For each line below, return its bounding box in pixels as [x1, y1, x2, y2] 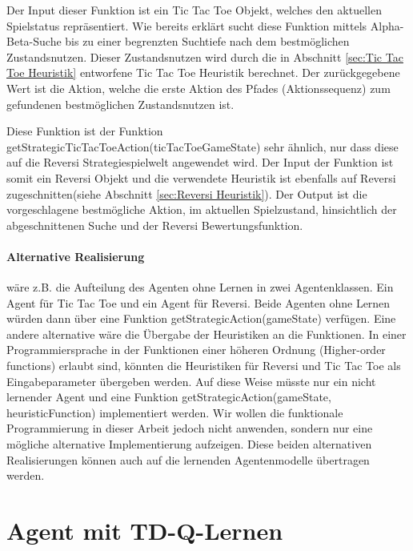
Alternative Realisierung [6, 247, 145, 264]
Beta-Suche [6, 33, 62, 50]
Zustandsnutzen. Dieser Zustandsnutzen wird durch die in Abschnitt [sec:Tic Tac [6, 48, 403, 65]
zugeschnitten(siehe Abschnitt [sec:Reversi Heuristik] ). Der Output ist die [6, 185, 367, 202]
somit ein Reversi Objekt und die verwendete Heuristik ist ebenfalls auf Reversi [6, 169, 396, 186]
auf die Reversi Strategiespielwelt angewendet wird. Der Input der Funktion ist [6, 154, 394, 171]
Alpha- [370, 17, 404, 34]
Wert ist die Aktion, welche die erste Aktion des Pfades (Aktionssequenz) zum [6, 79, 391, 96]
